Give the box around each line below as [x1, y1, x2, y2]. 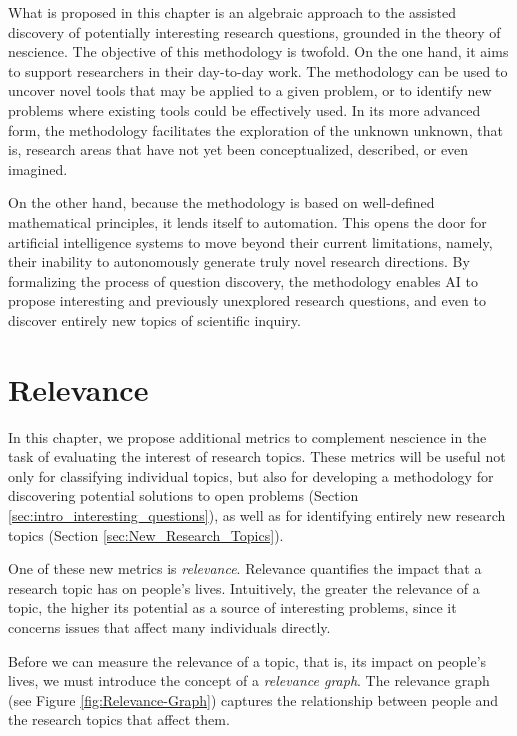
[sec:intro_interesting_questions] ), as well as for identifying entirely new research [8, 505, 506, 525]
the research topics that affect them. [8, 709, 230, 730]
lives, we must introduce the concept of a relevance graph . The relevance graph [8, 670, 490, 691]
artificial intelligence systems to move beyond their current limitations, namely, [8, 231, 493, 252]
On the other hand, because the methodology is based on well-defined [8, 192, 435, 213]
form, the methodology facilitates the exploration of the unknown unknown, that [8, 119, 503, 140]
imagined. [8, 158, 68, 179]
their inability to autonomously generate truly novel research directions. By [8, 251, 470, 272]
